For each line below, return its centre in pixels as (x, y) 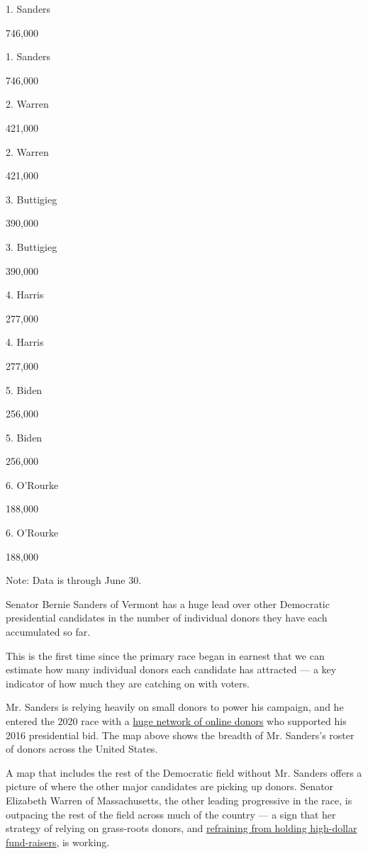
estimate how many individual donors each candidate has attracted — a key (171, 669)
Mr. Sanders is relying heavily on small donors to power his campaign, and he (175, 707)
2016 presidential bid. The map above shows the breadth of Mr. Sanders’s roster (180, 735)
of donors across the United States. (82, 749)
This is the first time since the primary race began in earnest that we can (165, 655)
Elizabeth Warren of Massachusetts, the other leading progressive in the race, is (179, 800)
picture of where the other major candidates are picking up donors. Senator (170, 786)
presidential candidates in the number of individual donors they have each (167, 618)
